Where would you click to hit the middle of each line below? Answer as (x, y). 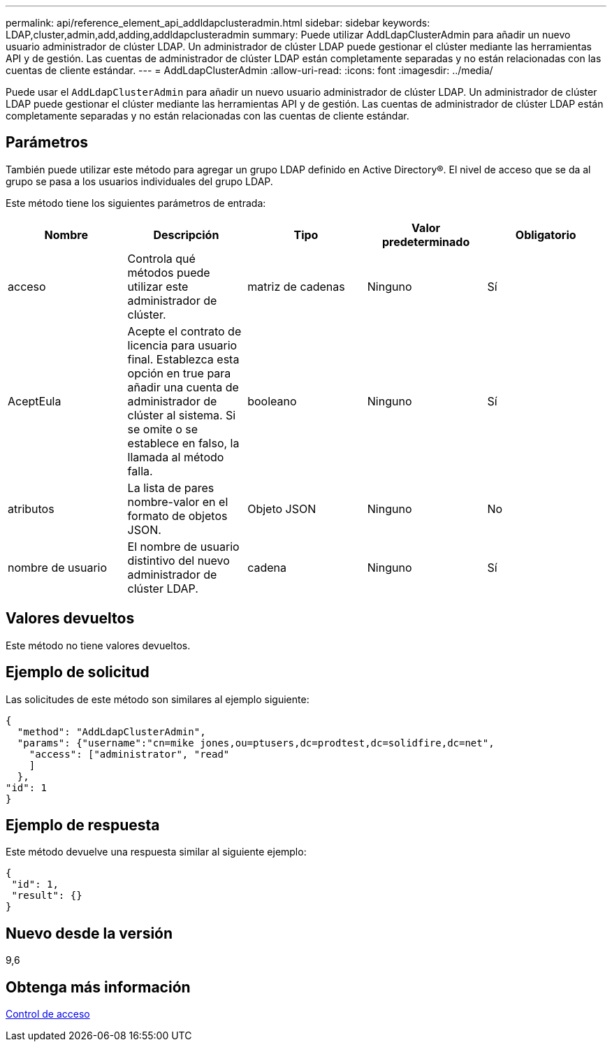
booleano (272, 401)
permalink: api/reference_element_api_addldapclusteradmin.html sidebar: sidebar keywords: (218, 23)
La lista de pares (171, 488)
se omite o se (163, 429)
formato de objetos (177, 515)
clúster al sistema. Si (182, 415)
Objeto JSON (282, 508)
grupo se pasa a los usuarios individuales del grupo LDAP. (139, 181)
